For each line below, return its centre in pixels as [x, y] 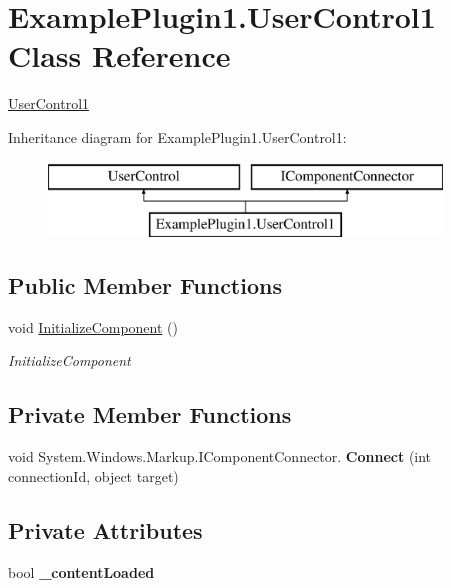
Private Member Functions [150, 414]
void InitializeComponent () [93, 326]
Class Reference [119, 55]
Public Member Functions [145, 285]
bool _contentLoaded [81, 571]
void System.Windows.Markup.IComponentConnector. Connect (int [220, 456]
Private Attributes [105, 529]
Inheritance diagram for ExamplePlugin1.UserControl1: [177, 136]
